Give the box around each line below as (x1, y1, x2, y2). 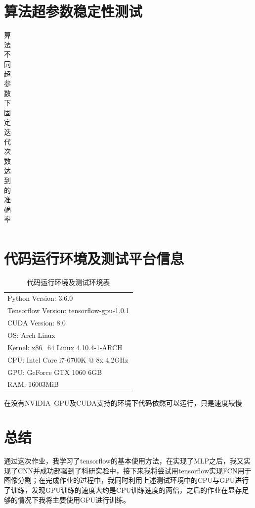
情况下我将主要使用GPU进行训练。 (17, 494, 130, 505)
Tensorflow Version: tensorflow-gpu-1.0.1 (7, 305, 129, 316)
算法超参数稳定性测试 (4, 1, 143, 21)
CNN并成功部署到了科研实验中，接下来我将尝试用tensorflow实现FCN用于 (17, 465, 252, 475)
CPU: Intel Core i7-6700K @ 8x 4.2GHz (7, 354, 128, 365)
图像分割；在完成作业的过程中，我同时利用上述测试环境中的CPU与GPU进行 (4, 475, 249, 485)
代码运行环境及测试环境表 (27, 277, 110, 287)
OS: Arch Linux (7, 330, 55, 340)
